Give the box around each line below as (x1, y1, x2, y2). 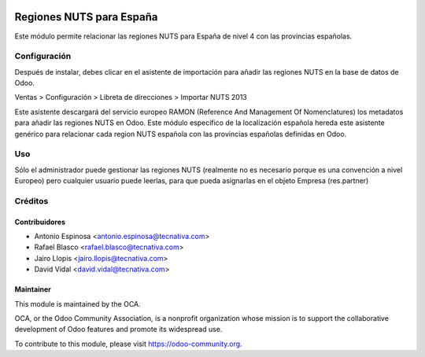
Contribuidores (14, 217, 66, 226)
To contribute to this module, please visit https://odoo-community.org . (14, 339, 243, 348)
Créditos (14, 195, 49, 206)
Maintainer (14, 285, 51, 294)
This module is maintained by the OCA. (14, 299, 141, 308)
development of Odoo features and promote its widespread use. (14, 325, 223, 334)
